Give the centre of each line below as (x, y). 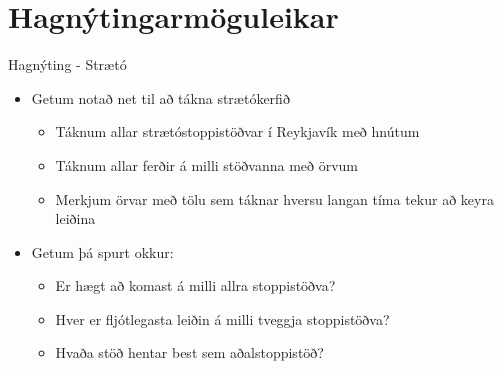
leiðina (75, 218)
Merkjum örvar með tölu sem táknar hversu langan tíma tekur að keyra (274, 198)
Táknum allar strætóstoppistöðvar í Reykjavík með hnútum (237, 131)
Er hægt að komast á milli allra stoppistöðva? (195, 285)
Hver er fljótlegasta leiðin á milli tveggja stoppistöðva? (222, 318)
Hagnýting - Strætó (67, 64)
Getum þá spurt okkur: (102, 251)
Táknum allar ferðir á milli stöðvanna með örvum (206, 164)
